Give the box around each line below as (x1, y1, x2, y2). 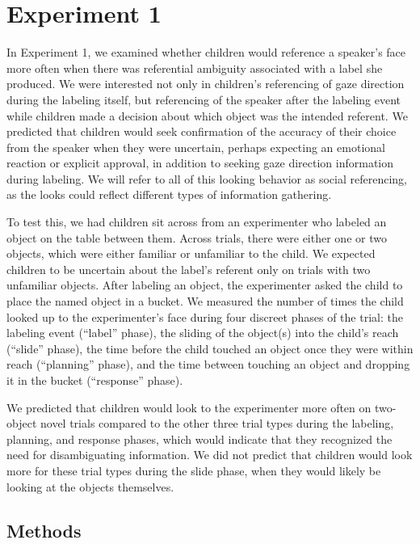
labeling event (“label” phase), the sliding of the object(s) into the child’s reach (6, 324, 399, 341)
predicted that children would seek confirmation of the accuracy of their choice (6, 123, 397, 140)
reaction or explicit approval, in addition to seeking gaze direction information (6, 154, 394, 171)
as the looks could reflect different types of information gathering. (6, 186, 332, 203)
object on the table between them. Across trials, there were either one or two (6, 229, 387, 246)
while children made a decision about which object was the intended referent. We (6, 107, 408, 124)
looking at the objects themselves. (6, 478, 174, 495)
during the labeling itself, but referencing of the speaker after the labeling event (6, 91, 401, 108)
